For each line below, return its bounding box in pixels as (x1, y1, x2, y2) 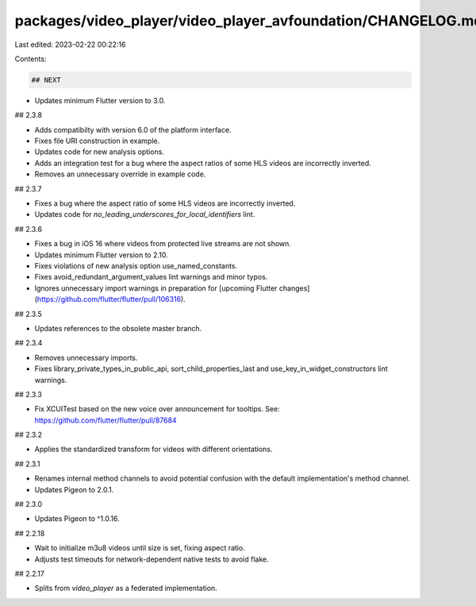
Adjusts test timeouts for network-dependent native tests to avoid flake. (34, 554, 269, 564)
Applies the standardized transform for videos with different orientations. (34, 445, 273, 454)
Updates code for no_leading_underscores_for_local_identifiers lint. (34, 210, 255, 219)
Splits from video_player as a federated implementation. (34, 584, 217, 593)
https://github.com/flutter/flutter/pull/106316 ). (36, 295, 186, 304)
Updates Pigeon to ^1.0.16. (34, 514, 121, 523)
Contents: (14, 54, 47, 64)
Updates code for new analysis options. (34, 147, 164, 156)
